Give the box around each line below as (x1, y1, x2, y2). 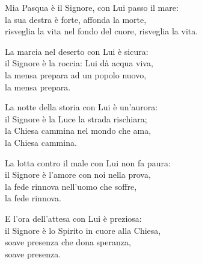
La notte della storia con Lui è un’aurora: (5, 101, 158, 113)
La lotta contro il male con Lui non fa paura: (5, 156, 171, 169)
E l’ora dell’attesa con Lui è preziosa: (5, 212, 142, 224)
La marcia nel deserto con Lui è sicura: (5, 45, 148, 57)
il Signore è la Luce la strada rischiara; (5, 112, 147, 125)
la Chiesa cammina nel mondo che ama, (5, 124, 151, 137)
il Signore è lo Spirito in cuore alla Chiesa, (5, 224, 161, 236)
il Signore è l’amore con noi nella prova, (5, 168, 151, 181)
